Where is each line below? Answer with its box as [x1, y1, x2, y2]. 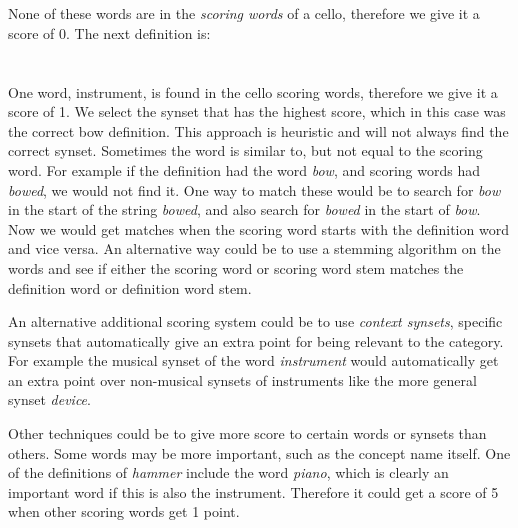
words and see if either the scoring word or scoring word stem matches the [8, 257, 464, 278]
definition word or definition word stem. [8, 277, 252, 298]
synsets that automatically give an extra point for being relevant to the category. [8, 330, 504, 351]
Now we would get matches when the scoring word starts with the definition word [8, 218, 509, 239]
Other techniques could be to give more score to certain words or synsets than [8, 423, 487, 444]
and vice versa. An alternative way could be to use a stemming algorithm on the [8, 238, 501, 259]
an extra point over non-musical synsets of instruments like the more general [8, 369, 477, 390]
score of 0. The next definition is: [8, 22, 211, 43]
